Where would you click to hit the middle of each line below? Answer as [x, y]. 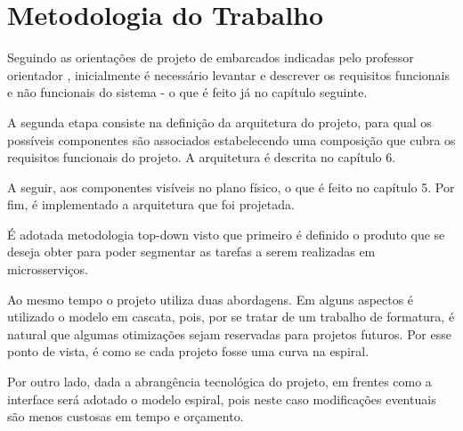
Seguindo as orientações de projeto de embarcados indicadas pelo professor [211, 57]
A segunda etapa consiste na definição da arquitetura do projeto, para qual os [219, 122]
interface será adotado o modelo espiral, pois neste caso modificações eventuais [222, 398]
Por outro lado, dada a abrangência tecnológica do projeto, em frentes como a [219, 382]
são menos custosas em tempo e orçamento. [126, 416]
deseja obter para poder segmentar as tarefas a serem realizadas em [191, 252]
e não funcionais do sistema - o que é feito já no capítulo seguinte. [187, 92]
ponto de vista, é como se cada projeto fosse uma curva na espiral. [188, 351]
